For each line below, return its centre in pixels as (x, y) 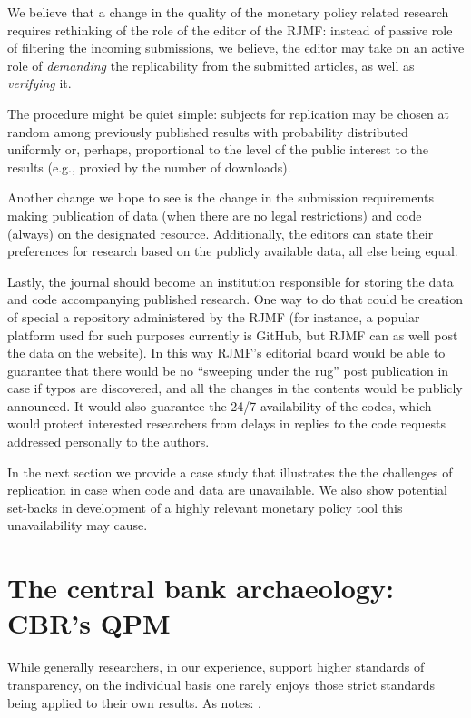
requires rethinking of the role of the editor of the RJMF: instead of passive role (230, 30)
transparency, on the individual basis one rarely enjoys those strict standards (221, 684)
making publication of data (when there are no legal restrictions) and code (215, 215)
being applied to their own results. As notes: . (135, 702)
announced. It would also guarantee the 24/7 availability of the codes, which (220, 405)
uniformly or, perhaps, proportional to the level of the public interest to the (218, 149)
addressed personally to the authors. (108, 442)
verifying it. (39, 83)
